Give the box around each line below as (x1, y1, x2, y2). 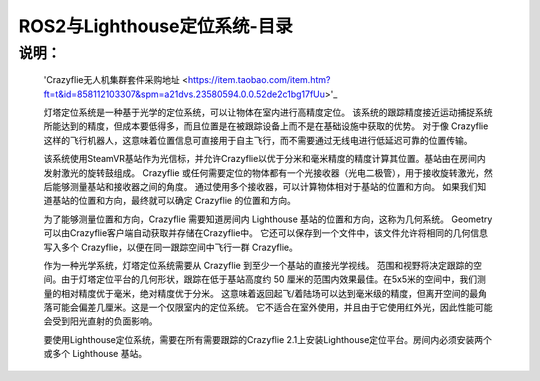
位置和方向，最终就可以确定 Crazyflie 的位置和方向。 (78, 195, 297, 207)
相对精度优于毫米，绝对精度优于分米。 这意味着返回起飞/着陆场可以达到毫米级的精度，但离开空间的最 (60, 287, 479, 299)
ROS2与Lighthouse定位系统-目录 (18, 15, 294, 37)
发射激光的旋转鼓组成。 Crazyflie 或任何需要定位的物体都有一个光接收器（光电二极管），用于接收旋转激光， (43, 166, 485, 179)
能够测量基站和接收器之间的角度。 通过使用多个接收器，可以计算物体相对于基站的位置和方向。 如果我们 (51, 180, 478, 192)
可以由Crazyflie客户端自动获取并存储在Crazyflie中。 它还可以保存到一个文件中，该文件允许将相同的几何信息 (43, 227, 489, 239)
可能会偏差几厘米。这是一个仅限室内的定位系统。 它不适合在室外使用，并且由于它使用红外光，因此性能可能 (51, 301, 493, 314)
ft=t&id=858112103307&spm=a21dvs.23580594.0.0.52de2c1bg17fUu (43, 88, 325, 100)
